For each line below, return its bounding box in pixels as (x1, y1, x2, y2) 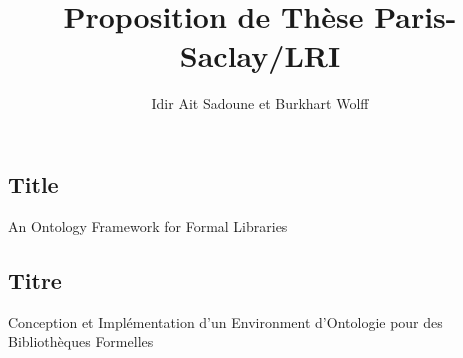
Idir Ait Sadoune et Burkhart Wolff (151, 93, 369, 114)
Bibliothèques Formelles (8, 331, 154, 352)
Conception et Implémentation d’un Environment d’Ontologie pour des (8, 311, 443, 332)
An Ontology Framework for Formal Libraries (8, 215, 288, 236)
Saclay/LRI (179, 35, 341, 76)
